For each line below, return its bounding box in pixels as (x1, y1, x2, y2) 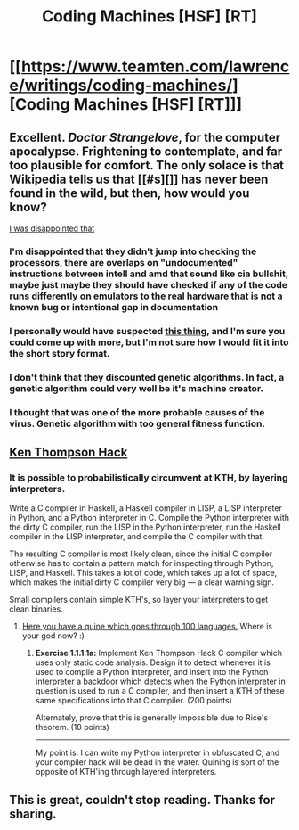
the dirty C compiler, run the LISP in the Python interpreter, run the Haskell (9, 522, 282, 532)
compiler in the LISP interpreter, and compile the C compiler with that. (9, 531, 265, 542)
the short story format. (9, 347, 110, 359)
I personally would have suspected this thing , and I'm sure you (9, 325, 286, 337)
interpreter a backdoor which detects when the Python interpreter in (35, 676, 287, 687)
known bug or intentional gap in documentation (9, 300, 219, 313)
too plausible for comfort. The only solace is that (9, 158, 285, 173)
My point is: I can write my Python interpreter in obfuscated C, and (35, 747, 280, 759)
